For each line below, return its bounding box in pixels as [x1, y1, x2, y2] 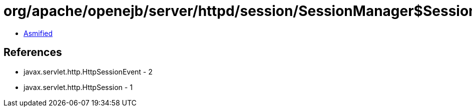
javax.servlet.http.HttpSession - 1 [24, 82, 133, 91]
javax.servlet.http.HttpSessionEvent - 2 [24, 67, 153, 76]
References [4, 46, 62, 59]
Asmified [24, 28, 53, 37]
